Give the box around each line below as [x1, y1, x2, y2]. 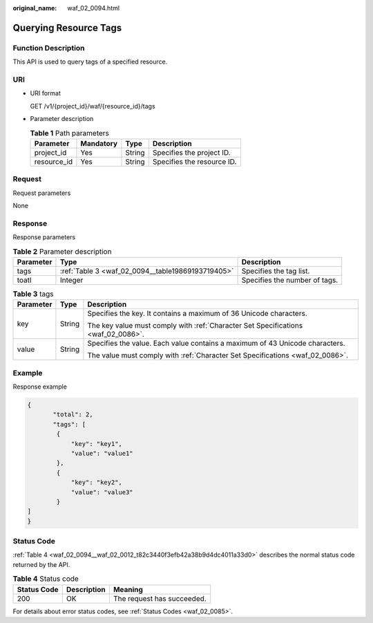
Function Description [12, 43, 86, 53]
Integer [59, 275, 84, 285]
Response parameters [12, 233, 76, 241]
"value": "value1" [70, 449, 134, 457]
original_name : [12, 4, 57, 12]
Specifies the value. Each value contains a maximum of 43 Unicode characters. [87, 339, 345, 348]
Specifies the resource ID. [152, 156, 237, 166]
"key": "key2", [70, 478, 122, 487]
